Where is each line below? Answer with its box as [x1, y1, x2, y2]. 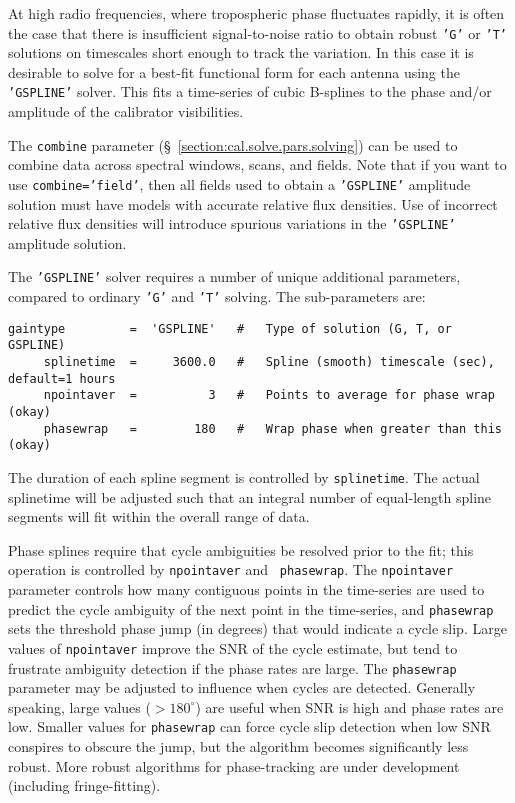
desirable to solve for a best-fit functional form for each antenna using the [8, 61, 460, 82]
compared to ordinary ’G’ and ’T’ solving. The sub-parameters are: [8, 286, 426, 307]
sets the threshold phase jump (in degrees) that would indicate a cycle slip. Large [8, 618, 507, 639]
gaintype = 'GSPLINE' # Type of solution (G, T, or [8, 321, 452, 336]
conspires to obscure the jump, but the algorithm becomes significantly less [8, 736, 469, 757]
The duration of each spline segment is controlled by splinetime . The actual [8, 467, 480, 487]
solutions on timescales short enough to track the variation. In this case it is [8, 42, 474, 63]
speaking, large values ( [8, 696, 151, 717]
